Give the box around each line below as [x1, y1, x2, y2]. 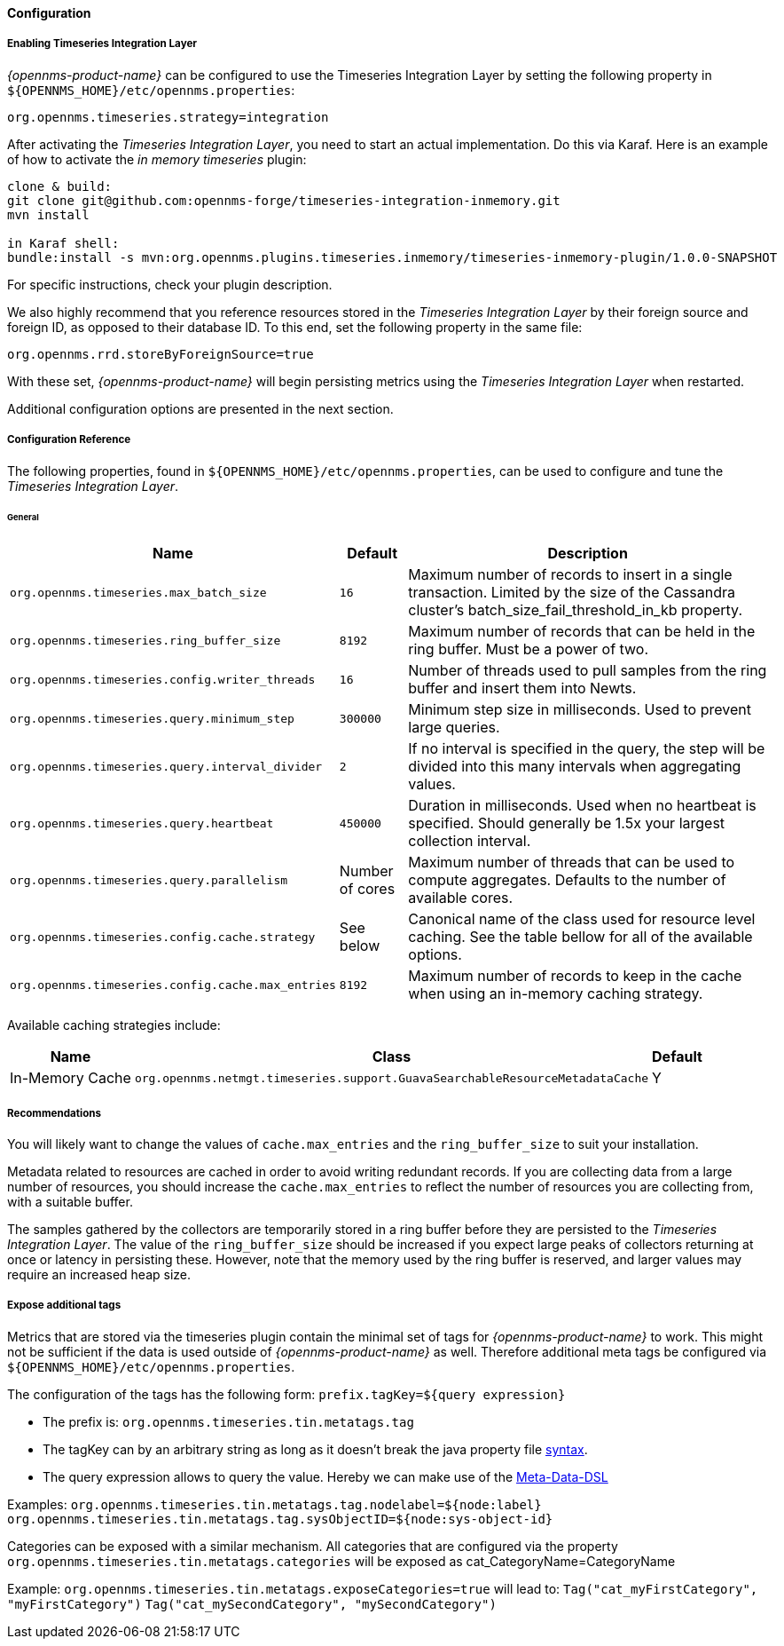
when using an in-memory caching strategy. [408, 985, 703, 1003]
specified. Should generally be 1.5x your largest [408, 814, 725, 833]
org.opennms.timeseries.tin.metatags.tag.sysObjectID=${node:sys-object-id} [7, 1511, 553, 1526]
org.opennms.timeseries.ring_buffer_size [10, 633, 281, 647]
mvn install [7, 207, 90, 222]
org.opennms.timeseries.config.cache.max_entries [10, 977, 336, 992]
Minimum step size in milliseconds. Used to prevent [408, 700, 751, 719]
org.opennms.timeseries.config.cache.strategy [10, 930, 316, 944]
